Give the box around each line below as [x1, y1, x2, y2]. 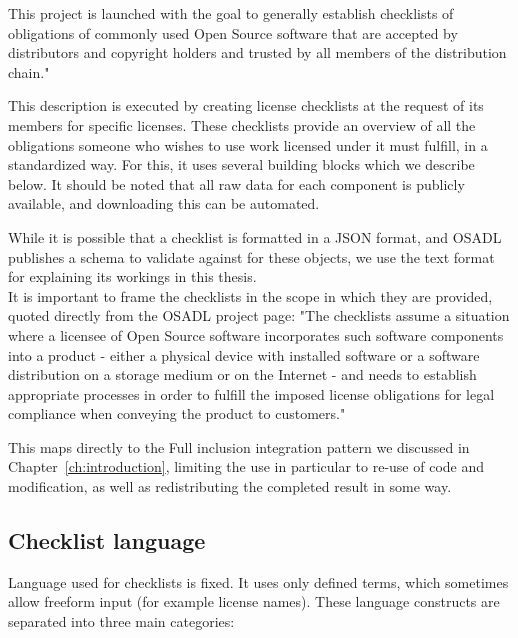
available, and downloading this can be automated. [8, 193, 320, 214]
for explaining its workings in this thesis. [8, 266, 257, 287]
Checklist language [8, 525, 206, 556]
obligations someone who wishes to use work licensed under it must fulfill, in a [8, 134, 488, 155]
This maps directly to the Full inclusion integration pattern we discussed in [8, 436, 470, 457]
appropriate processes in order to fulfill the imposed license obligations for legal [8, 383, 495, 404]
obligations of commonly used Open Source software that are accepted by [8, 22, 458, 43]
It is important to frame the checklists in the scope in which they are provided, [8, 285, 493, 306]
